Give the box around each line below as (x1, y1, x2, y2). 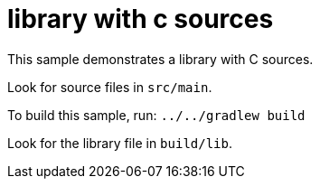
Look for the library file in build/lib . (7, 135, 233, 151)
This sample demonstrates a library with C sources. (7, 51, 314, 67)
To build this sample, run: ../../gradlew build (7, 107, 306, 123)
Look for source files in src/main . (7, 79, 212, 95)
